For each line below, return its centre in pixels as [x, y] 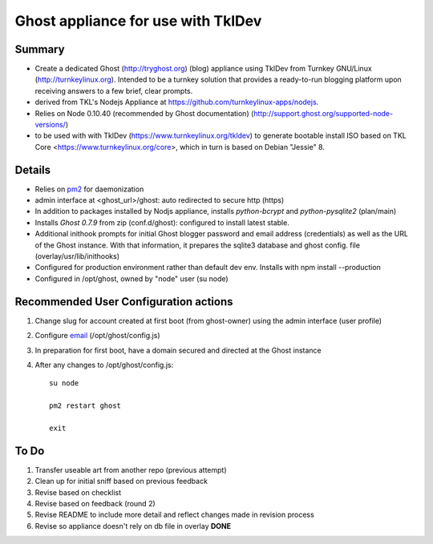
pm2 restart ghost [85, 406]
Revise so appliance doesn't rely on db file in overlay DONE [133, 526]
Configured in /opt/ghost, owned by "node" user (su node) [132, 278]
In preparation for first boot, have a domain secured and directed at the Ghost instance [178, 350]
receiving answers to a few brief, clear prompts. [114, 91]
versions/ [50, 125]
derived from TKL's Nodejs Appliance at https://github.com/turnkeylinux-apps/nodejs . [177, 102]
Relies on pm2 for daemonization [89, 189]
